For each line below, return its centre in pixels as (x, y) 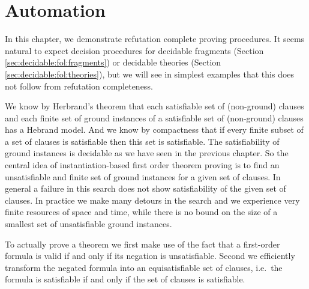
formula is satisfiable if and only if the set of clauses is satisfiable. (125, 279)
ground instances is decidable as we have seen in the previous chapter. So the (147, 153)
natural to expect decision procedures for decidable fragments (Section (134, 50)
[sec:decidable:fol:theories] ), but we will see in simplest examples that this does (150, 74)
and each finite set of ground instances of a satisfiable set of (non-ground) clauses (154, 117)
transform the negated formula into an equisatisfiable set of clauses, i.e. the (144, 267)
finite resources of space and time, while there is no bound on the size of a (141, 212)
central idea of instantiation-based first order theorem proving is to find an (142, 165)
